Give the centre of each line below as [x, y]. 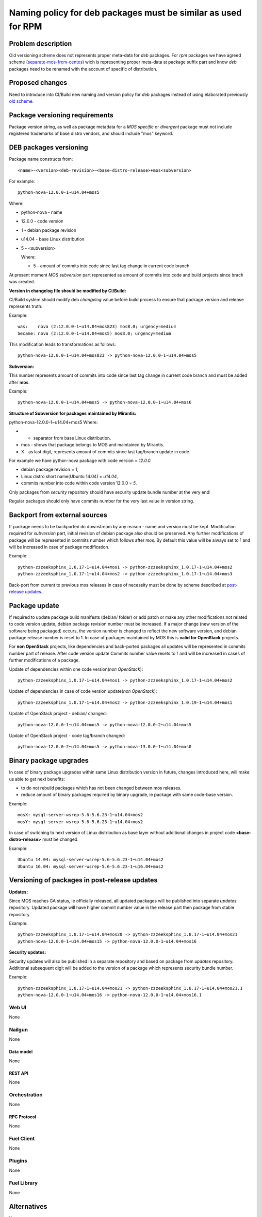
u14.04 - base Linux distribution [53, 239]
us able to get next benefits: [37, 779]
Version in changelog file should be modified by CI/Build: [67, 291]
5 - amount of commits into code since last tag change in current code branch [111, 266]
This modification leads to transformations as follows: [63, 344]
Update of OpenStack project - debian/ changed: [58, 714]
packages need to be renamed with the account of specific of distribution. [83, 69]
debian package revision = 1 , [50, 469]
